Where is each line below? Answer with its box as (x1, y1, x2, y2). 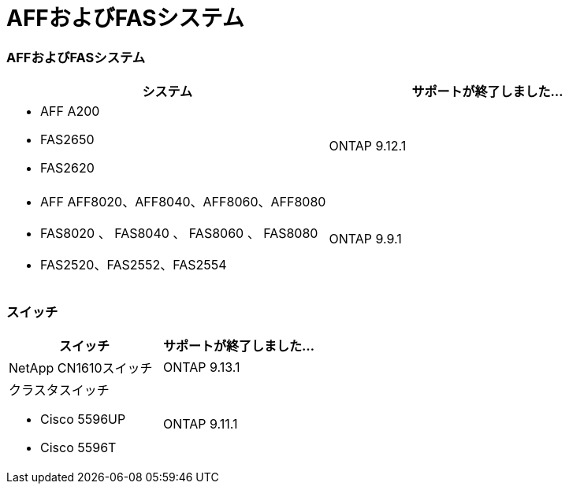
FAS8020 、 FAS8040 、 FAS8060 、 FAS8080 (40, 225, 318, 242)
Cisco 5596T (40, 439, 117, 455)
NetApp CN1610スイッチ (9, 359, 153, 376)
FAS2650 (40, 132, 95, 148)
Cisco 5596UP (40, 410, 126, 427)
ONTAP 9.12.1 (329, 138, 407, 154)
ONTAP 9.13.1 (163, 358, 240, 375)
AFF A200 (40, 103, 100, 120)
